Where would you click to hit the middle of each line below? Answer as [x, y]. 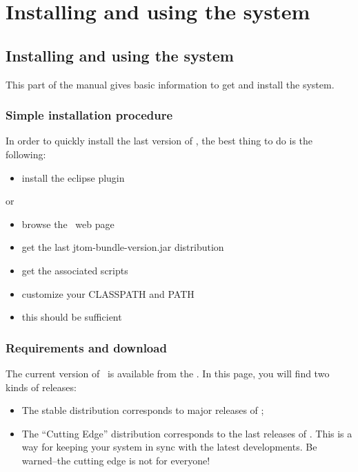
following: [26, 154]
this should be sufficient [72, 317]
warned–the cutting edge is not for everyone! [116, 460]
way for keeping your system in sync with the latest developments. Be [169, 447]
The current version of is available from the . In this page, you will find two [168, 373]
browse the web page [68, 224]
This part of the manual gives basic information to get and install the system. [170, 84]
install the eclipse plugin [73, 177]
